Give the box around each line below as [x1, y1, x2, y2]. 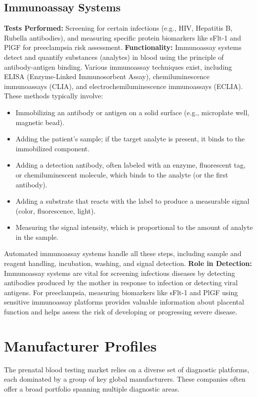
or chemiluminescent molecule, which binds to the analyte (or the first [15, 169, 228, 179]
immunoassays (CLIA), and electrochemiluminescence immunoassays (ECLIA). [4, 81, 243, 91]
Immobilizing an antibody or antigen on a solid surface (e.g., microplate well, [15, 107, 250, 117]
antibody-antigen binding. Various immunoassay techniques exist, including [4, 61, 232, 72]
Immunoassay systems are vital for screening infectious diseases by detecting [4, 267, 235, 278]
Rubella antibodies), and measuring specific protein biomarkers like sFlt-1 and [4, 32, 241, 43]
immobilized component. [15, 143, 90, 153]
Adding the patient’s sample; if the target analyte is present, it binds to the [15, 133, 245, 144]
